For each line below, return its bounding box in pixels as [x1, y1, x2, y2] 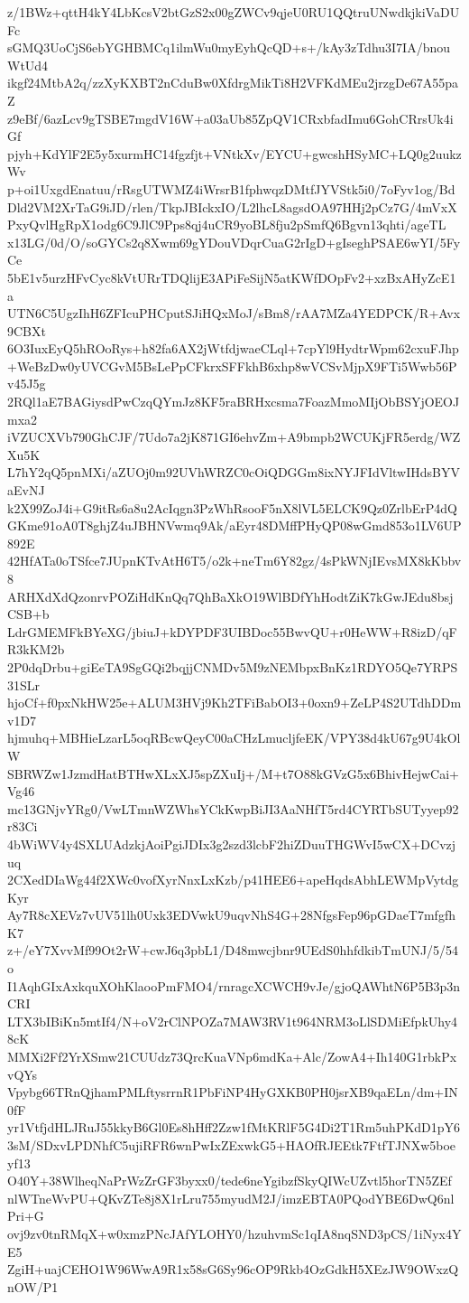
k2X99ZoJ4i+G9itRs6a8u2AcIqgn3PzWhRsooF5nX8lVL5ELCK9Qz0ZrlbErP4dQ [7, 498, 457, 517]
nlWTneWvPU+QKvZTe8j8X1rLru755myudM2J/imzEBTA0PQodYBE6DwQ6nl [7, 1188, 455, 1207]
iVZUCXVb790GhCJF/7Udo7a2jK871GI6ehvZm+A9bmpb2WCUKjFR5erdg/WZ [7, 427, 461, 446]
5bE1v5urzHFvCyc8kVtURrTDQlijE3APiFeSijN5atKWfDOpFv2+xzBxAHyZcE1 [7, 267, 456, 286]
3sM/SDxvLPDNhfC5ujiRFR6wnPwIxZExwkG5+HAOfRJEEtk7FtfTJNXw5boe [7, 1136, 456, 1154]
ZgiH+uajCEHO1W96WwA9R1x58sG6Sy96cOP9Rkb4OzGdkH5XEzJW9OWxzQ [7, 1260, 459, 1279]
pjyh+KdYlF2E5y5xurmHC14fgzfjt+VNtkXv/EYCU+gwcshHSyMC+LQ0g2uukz [7, 144, 462, 163]
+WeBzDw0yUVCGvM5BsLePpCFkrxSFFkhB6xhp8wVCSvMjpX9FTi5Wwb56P [7, 356, 457, 375]
